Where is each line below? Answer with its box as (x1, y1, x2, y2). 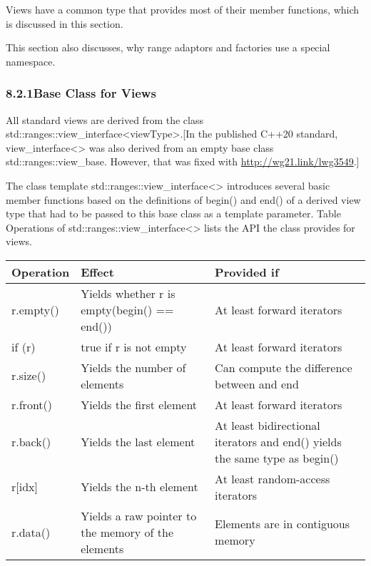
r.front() (11, 396, 53, 413)
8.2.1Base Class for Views (6, 84, 156, 102)
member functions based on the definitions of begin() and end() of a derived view (6, 192, 361, 207)
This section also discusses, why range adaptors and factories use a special (6, 40, 330, 55)
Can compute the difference (215, 359, 352, 376)
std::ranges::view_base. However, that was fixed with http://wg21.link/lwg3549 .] (6, 154, 360, 169)
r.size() (11, 367, 46, 384)
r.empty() (11, 301, 59, 318)
